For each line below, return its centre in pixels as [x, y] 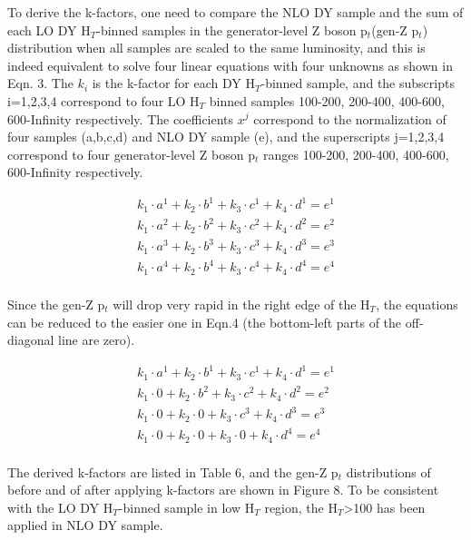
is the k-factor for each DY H [173, 83]
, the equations [417, 304]
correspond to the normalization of [350, 118]
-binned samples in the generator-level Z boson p [232, 29]
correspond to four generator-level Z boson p [131, 154]
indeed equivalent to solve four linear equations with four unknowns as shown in [230, 65]
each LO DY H [49, 29]
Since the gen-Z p [56, 304]
